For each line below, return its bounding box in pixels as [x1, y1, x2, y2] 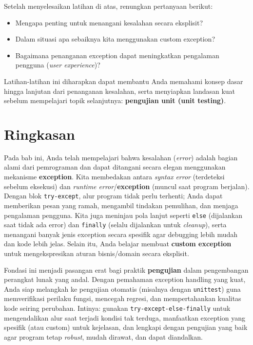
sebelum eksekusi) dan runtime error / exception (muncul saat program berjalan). [4, 181, 250, 191]
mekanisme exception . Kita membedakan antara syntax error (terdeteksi [4, 172, 225, 182]
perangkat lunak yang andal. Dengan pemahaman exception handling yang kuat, [4, 274, 246, 284]
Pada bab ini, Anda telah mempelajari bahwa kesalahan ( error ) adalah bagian [4, 152, 238, 162]
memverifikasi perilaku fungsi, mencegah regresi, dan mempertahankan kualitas [4, 293, 241, 303]
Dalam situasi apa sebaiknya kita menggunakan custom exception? [15, 34, 215, 44]
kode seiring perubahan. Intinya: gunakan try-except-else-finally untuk [4, 303, 231, 313]
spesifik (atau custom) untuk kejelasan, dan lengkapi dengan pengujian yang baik [4, 322, 248, 332]
